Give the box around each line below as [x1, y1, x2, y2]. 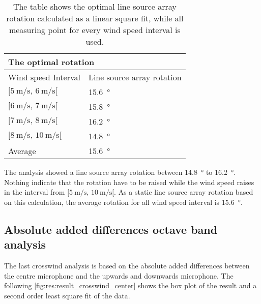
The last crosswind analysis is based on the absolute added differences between [4, 260, 250, 270]
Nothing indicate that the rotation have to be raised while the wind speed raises [4, 176, 254, 187]
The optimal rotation [8, 56, 95, 68]
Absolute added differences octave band [4, 221, 218, 237]
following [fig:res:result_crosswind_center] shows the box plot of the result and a [4, 280, 257, 291]
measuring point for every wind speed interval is [9, 24, 181, 36]
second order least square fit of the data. [4, 290, 130, 300]
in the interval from [4, 187, 65, 197]
